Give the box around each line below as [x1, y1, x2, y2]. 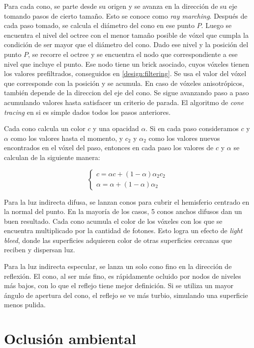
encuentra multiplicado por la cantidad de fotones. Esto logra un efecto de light [4, 225, 243, 236]
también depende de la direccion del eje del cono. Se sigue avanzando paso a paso [4, 87, 249, 98]
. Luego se [201, 20, 232, 30]
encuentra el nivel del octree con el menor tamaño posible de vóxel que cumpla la [4, 29, 249, 40]
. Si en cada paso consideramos [145, 123, 239, 134]
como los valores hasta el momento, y [10, 133, 123, 143]
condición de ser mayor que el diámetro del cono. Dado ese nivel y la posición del [4, 39, 249, 50]
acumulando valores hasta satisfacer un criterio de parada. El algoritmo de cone [4, 97, 244, 107]
